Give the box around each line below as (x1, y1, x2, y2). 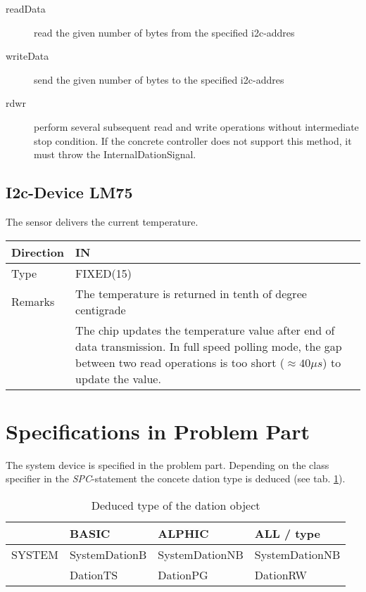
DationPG (158, 566, 208, 583)
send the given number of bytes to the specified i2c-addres (34, 72, 284, 86)
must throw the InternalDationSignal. (34, 147, 196, 162)
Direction (11, 243, 65, 260)
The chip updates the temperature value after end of (75, 321, 335, 338)
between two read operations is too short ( (75, 354, 284, 371)
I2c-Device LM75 (6, 181, 133, 203)
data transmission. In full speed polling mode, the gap (75, 337, 342, 354)
